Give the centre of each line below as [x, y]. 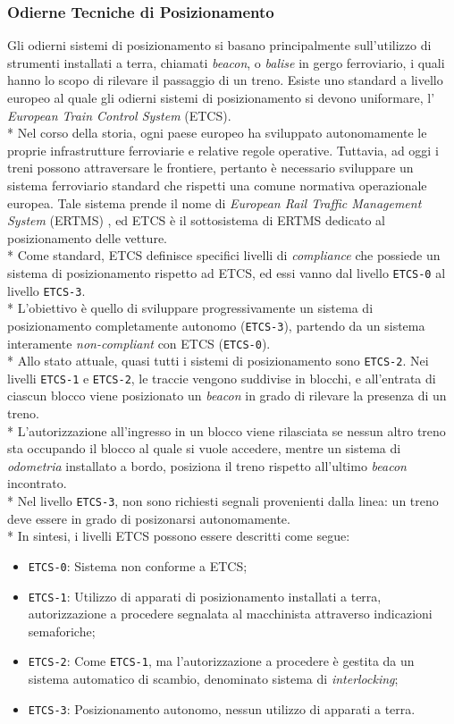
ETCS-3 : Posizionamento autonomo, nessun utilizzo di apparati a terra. [222, 708]
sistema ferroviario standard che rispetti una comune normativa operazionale [217, 185]
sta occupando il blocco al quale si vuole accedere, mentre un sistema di [204, 448]
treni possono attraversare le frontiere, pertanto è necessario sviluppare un [210, 168]
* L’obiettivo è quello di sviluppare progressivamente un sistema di [190, 308]
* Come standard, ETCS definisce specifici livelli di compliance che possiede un [224, 255]
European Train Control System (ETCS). [119, 115]
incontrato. [37, 483]
